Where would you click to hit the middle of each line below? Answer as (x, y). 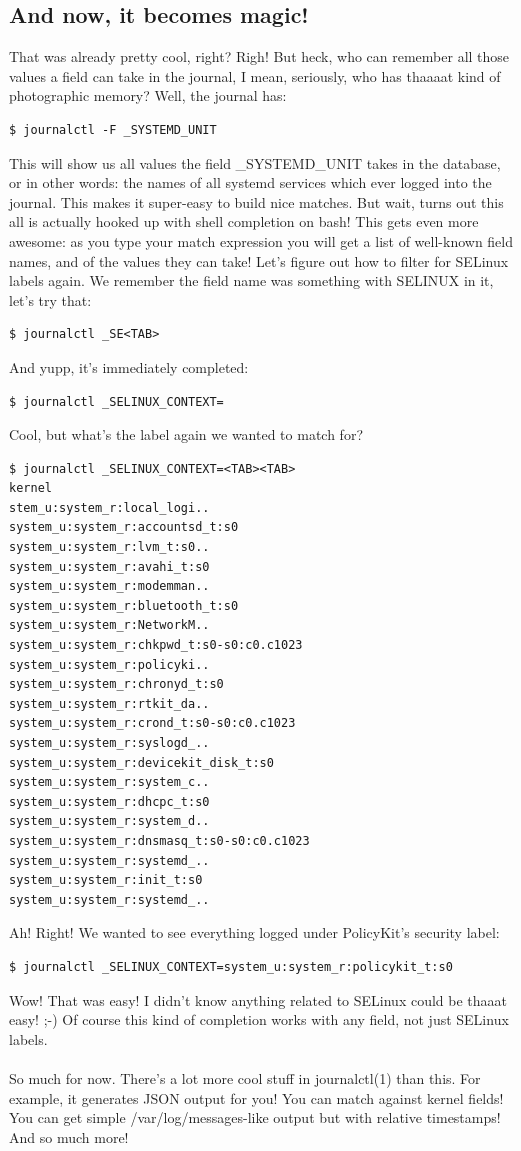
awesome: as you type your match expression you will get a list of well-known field (261, 240)
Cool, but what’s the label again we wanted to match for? (186, 434)
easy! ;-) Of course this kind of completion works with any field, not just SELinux (259, 1019)
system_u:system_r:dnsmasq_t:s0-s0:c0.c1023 (159, 840)
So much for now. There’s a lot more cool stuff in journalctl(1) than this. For (245, 1077)
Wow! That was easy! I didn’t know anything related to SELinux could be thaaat (258, 999)
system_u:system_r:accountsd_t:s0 (124, 527)
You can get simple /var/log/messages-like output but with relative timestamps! (255, 1117)
